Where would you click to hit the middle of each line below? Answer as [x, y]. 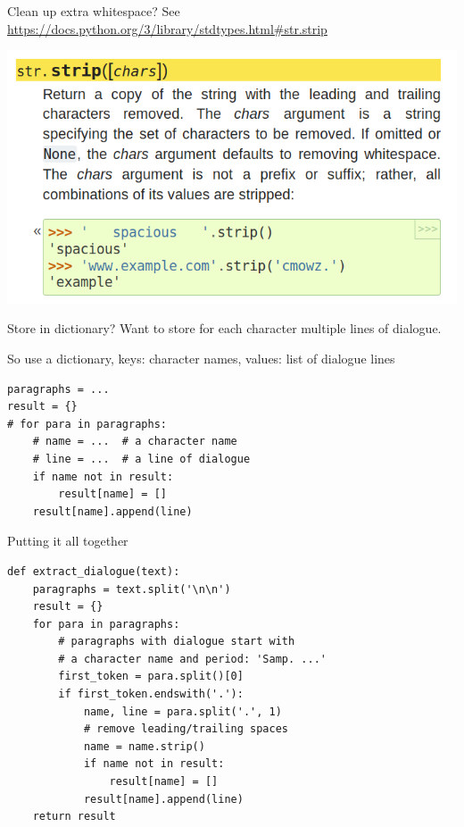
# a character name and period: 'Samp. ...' [192, 659]
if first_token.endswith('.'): [151, 694]
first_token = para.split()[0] [151, 677]
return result [74, 817]
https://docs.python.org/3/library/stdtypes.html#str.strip [167, 28]
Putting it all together [68, 541]
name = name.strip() [144, 746]
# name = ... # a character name [135, 442]
